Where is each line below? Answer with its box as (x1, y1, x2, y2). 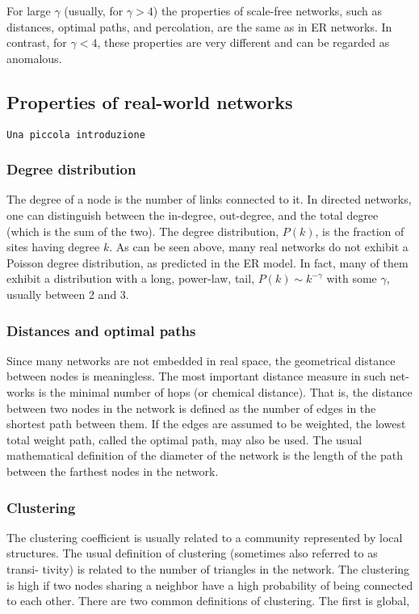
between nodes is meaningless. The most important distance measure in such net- (6, 368, 409, 385)
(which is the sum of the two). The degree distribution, (6, 222, 279, 239)
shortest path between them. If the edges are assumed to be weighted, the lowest (6, 415, 406, 432)
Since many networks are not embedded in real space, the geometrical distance (6, 351, 396, 368)
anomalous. (6, 49, 62, 66)
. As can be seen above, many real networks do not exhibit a (109, 238, 409, 255)
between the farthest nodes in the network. (6, 462, 219, 479)
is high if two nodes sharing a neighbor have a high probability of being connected (6, 576, 413, 593)
